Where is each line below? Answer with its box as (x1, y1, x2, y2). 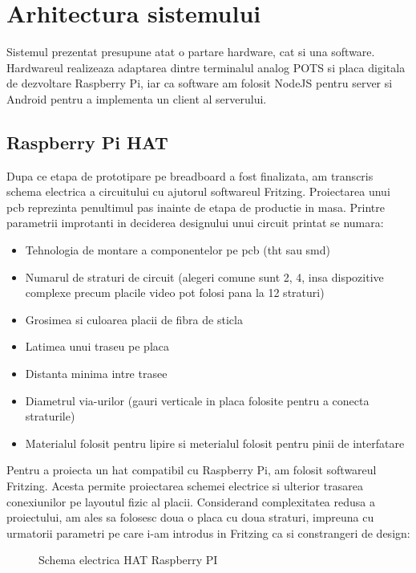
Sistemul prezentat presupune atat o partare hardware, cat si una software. (6, 43, 375, 60)
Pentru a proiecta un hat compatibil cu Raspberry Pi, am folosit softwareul (6, 461, 377, 478)
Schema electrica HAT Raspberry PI (38, 551, 218, 568)
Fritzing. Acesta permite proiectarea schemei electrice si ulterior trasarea (6, 477, 363, 494)
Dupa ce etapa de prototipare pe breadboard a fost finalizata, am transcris (6, 167, 374, 184)
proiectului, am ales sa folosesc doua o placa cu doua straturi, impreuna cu (6, 509, 374, 526)
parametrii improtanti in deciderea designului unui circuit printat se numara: (6, 214, 384, 231)
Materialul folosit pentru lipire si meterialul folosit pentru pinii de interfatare (25, 434, 405, 451)
